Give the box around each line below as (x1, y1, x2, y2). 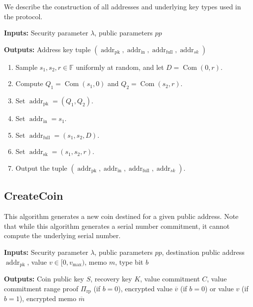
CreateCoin (4, 188, 63, 203)
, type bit (115, 256, 143, 267)
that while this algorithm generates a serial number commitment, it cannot (4, 220, 230, 231)
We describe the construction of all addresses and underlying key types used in (4, 1, 241, 11)
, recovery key (90, 273, 132, 283)
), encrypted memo (19, 293, 77, 304)
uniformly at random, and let (76, 61, 164, 72)
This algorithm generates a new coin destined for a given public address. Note (4, 211, 239, 221)
